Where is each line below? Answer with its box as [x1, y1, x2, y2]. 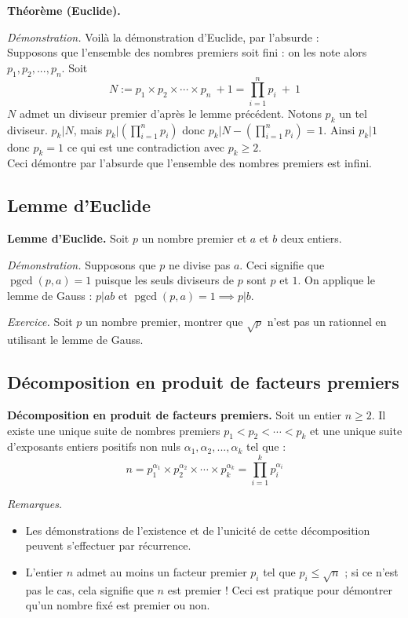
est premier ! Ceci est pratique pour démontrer [167, 581, 392, 598]
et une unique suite [310, 422, 403, 438]
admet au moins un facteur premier [76, 563, 247, 580]
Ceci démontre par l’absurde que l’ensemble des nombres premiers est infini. [7, 155, 372, 171]
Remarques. [7, 495, 63, 512]
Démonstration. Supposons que [7, 256, 156, 272]
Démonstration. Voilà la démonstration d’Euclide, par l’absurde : [7, 28, 319, 45]
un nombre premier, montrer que [85, 313, 243, 330]
